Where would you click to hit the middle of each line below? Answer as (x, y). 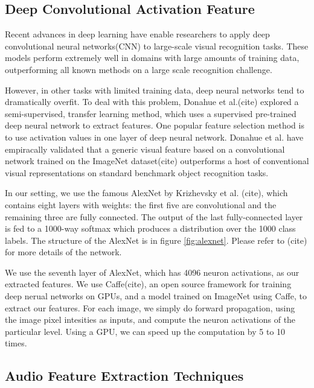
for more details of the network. (63, 252)
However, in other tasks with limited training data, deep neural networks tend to (155, 90)
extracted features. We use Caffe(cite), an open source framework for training (148, 284)
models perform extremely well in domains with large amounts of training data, (152, 58)
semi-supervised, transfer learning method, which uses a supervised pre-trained (151, 113)
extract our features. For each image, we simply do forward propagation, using (150, 307)
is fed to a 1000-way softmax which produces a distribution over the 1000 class (150, 228)
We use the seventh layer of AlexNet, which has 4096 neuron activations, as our (152, 272)
